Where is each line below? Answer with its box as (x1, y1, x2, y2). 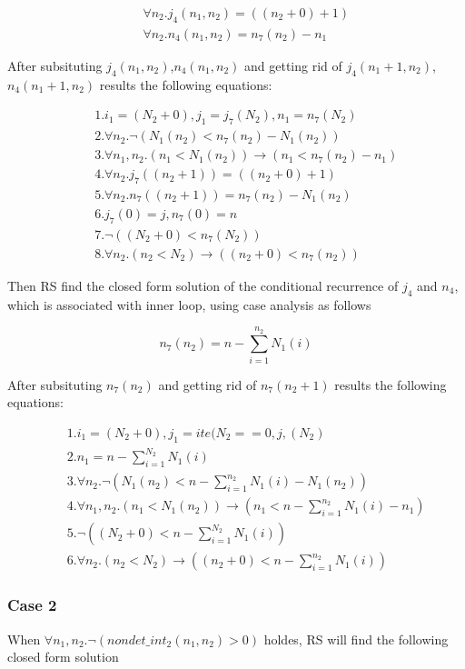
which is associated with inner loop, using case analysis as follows (7, 295, 371, 314)
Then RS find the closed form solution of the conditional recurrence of (7, 275, 399, 295)
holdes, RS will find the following (263, 629, 449, 648)
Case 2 (7, 594, 57, 616)
